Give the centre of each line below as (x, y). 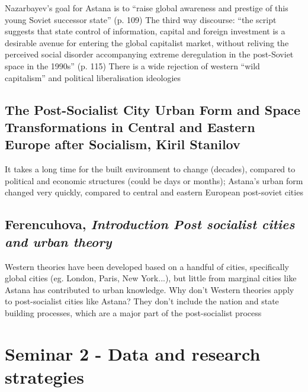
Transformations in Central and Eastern (130, 126)
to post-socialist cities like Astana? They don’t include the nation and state (142, 301)
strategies (44, 376)
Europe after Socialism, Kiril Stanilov (123, 144)
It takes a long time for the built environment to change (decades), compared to (150, 169)
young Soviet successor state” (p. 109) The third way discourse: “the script (141, 19)
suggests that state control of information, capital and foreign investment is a (145, 31)
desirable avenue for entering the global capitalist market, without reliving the (147, 42)
